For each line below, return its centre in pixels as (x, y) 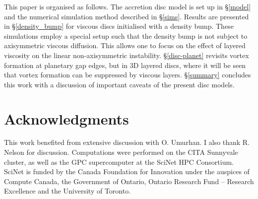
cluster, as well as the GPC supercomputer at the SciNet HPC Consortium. (119, 162)
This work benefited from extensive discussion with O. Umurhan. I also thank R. (127, 142)
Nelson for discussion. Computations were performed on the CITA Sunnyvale (121, 152)
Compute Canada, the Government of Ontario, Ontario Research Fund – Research (129, 181)
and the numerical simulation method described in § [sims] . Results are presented (127, 16)
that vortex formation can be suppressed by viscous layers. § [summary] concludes (128, 75)
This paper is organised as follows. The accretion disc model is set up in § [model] (128, 6)
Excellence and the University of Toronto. (67, 191)
